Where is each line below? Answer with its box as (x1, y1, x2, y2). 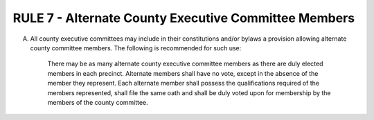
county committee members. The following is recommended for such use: (30, 43, 242, 52)
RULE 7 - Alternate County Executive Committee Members (12, 10, 355, 26)
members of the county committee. (47, 98, 148, 106)
